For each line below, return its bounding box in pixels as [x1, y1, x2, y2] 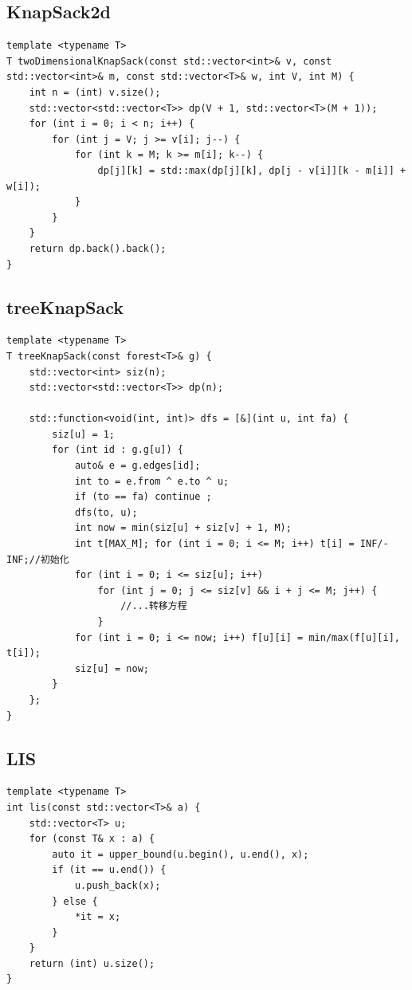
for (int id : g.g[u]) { [52, 444, 183, 456]
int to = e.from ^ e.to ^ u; [74, 475, 230, 487]
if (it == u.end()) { [52, 864, 167, 876]
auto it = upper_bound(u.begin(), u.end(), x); [52, 848, 309, 860]
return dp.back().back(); [29, 242, 167, 254]
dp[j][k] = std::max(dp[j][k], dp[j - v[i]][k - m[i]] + [97, 164, 406, 176]
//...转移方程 [120, 600, 187, 612]
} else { [52, 895, 98, 907]
